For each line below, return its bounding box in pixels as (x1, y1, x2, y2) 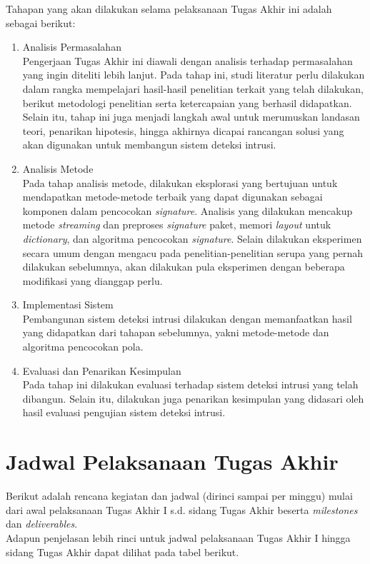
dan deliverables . (6, 516, 78, 531)
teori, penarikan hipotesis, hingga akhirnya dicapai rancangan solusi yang (22, 123, 344, 138)
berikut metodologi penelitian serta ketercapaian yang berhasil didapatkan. (22, 95, 352, 110)
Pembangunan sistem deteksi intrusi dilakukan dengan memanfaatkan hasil (22, 311, 352, 326)
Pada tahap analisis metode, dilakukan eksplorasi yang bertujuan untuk (22, 175, 338, 190)
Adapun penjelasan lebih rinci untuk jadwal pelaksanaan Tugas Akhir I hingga (6, 530, 351, 545)
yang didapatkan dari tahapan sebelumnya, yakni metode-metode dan (22, 325, 329, 340)
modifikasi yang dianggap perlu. (22, 273, 163, 288)
